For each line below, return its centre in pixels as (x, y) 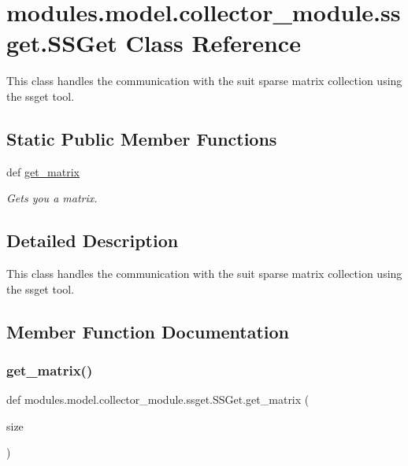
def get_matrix (43, 171)
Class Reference (213, 43)
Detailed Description (93, 240)
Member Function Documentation (148, 331)
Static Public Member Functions (142, 138)
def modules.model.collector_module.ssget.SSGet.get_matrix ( (158, 399)
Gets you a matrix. (52, 198)
